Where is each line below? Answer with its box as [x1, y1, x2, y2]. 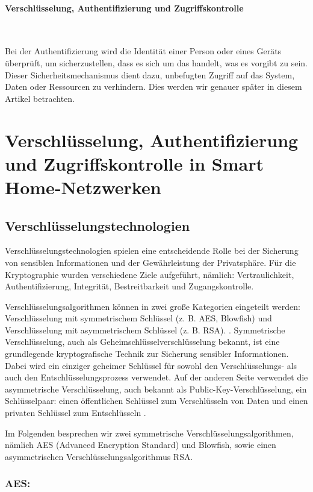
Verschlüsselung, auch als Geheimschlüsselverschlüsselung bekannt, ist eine [5, 335, 280, 348]
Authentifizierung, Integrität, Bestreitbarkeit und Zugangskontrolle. [5, 280, 254, 292]
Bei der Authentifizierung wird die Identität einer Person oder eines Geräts [5, 45, 282, 57]
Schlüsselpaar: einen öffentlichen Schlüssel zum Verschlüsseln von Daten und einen [5, 394, 308, 407]
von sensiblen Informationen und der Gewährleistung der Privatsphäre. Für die [5, 256, 296, 268]
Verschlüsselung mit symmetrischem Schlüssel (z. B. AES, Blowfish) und [5, 312, 272, 324]
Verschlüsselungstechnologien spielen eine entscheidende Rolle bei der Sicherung [5, 244, 299, 257]
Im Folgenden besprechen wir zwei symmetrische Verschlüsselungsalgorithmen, [5, 426, 294, 439]
